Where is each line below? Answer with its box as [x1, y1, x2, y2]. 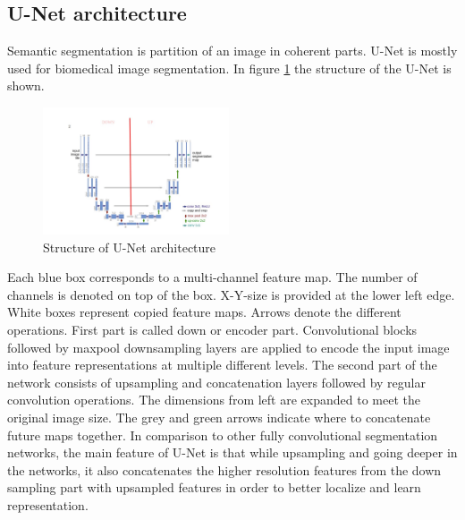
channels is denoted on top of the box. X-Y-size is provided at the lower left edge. [7, 285, 455, 303]
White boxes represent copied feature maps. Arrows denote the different [7, 303, 402, 321]
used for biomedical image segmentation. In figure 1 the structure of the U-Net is [7, 58, 452, 77]
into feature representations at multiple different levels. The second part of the [7, 355, 437, 374]
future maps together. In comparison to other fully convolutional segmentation [7, 425, 438, 444]
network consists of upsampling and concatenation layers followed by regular [7, 372, 426, 391]
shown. [7, 76, 45, 95]
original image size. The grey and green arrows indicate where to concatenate [7, 407, 431, 426]
